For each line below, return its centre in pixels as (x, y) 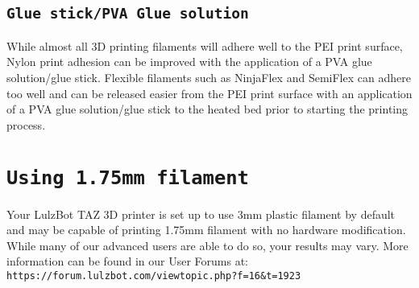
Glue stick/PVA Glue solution (128, 14)
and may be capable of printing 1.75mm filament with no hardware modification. (206, 230)
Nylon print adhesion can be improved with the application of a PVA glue (189, 62)
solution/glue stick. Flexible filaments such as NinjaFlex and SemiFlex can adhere (209, 77)
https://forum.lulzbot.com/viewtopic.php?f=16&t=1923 (154, 276)
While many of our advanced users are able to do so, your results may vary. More (207, 245)
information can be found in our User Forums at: (127, 261)
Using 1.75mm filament (128, 177)
